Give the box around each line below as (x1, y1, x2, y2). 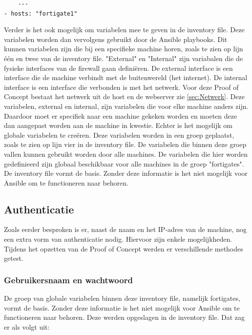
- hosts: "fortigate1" (4, 10, 78, 17)
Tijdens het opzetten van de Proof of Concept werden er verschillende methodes (4, 243, 243, 253)
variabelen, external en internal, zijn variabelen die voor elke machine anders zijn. (4, 101, 249, 111)
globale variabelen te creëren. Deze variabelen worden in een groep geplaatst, (4, 129, 234, 140)
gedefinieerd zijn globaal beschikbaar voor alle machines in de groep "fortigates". (4, 158, 244, 168)
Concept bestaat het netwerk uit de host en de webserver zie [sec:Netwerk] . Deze (4, 91, 245, 102)
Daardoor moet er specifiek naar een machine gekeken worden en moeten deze (4, 110, 237, 121)
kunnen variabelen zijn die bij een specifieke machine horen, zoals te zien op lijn (4, 43, 243, 54)
